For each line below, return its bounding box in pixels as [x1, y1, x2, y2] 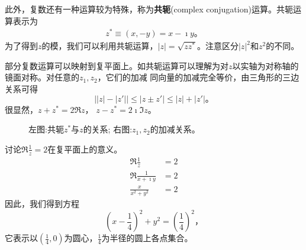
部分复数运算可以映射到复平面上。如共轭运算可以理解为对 [5, 59, 228, 72]
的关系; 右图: [83, 123, 133, 135]
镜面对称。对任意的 [5, 71, 79, 83]
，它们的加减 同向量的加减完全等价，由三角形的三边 [97, 71, 299, 83]
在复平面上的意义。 [47, 142, 123, 155]
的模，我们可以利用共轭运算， [41, 40, 158, 52]
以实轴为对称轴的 [232, 59, 299, 72]
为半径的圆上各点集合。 [101, 232, 193, 244]
